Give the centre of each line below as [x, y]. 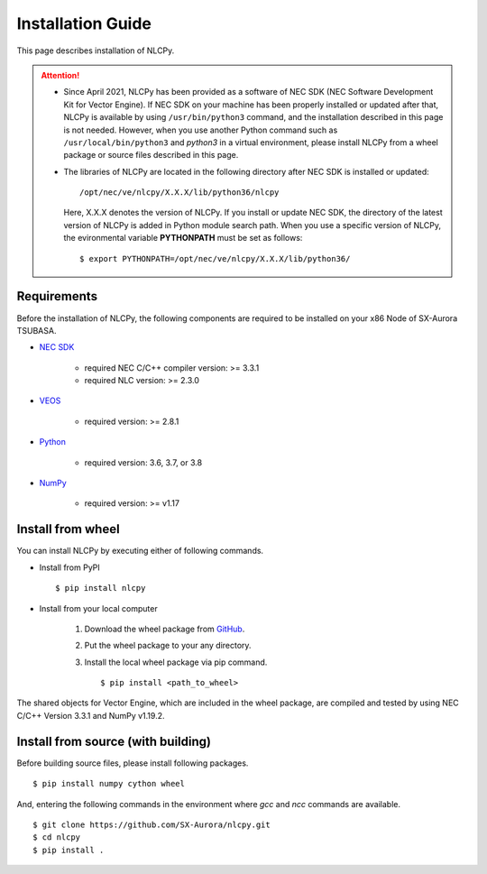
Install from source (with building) [114, 741]
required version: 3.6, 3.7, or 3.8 [143, 462]
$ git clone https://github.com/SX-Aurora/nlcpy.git [152, 824]
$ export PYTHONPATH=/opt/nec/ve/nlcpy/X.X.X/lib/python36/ [215, 258]
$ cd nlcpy [57, 837]
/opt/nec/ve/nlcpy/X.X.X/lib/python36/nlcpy [179, 193]
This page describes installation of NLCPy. [96, 51]
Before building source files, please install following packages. [133, 763]
